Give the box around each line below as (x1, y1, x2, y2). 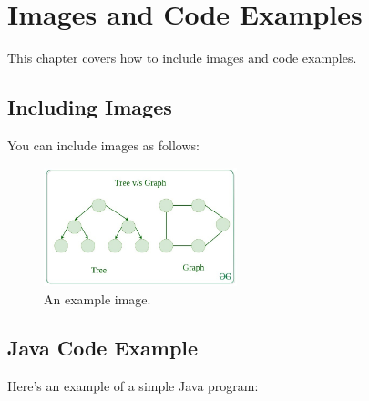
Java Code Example (7, 334, 199, 362)
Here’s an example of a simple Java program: (7, 376, 259, 396)
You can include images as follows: (7, 135, 200, 154)
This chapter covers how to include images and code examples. (7, 48, 357, 67)
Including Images (7, 93, 172, 121)
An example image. (44, 289, 151, 308)
